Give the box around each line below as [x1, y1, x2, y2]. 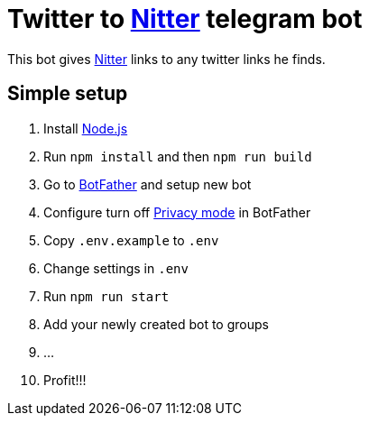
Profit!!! [43, 372, 87, 388]
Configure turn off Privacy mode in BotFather [43, 204, 311, 220]
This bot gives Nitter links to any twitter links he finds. [7, 51, 326, 67]
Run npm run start [43, 288, 170, 304]
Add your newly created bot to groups [43, 316, 269, 332]
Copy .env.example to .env [43, 232, 219, 248]
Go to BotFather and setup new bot [43, 176, 252, 192]
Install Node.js [43, 120, 128, 136]
